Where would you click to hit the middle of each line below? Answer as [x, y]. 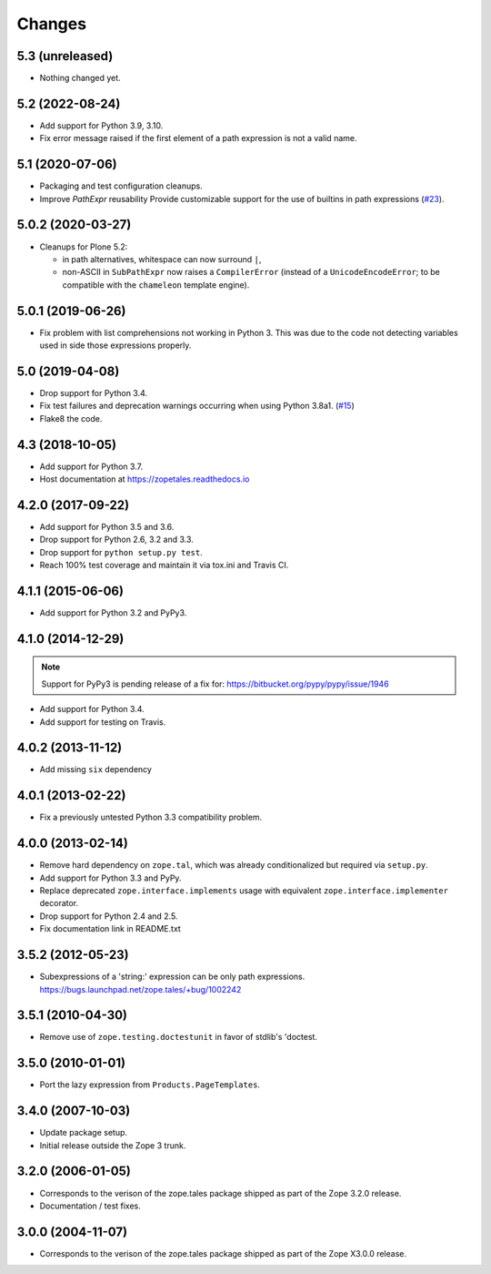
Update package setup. [83, 1133]
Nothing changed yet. [80, 78]
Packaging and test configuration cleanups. [121, 186]
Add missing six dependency [95, 769]
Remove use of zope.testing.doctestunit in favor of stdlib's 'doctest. [179, 1037]
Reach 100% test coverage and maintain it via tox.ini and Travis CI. [164, 566]
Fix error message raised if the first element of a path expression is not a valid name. [198, 138]
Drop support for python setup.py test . [121, 552]
